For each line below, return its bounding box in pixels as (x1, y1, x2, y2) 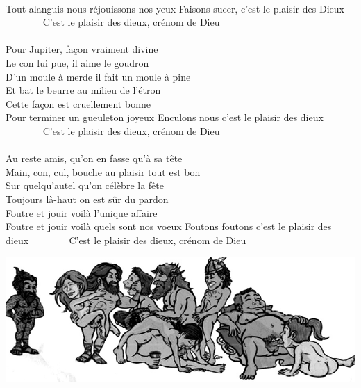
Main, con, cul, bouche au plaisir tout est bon (6, 164, 201, 179)
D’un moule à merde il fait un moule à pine (6, 69, 191, 83)
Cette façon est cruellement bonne (6, 96, 151, 111)
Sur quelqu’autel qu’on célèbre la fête (6, 178, 164, 193)
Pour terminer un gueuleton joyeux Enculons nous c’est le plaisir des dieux (6, 110, 324, 124)
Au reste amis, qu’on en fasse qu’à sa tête (6, 151, 183, 165)
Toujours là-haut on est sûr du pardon (6, 191, 169, 206)
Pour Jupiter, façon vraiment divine (6, 42, 158, 56)
